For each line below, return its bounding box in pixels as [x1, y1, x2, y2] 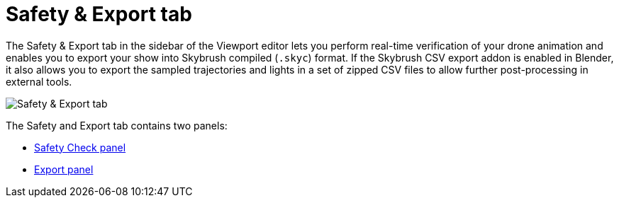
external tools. [6, 75, 72, 88]
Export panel [34, 163, 94, 175]
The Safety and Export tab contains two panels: [6, 119, 228, 132]
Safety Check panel [34, 141, 126, 153]
